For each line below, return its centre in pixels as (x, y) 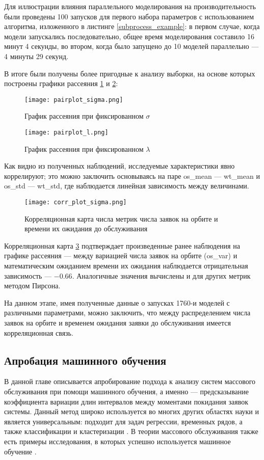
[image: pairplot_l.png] (67, 132)
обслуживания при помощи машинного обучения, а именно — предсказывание (126, 391)
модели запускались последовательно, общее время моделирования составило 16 (129, 36)
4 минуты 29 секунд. (36, 56)
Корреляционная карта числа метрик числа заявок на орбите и (121, 218)
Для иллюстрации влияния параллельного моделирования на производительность (130, 6)
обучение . (20, 451)
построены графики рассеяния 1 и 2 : (61, 83)
